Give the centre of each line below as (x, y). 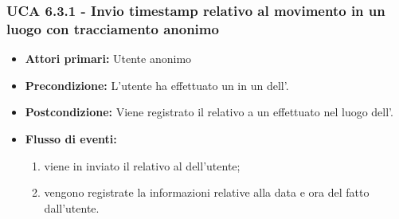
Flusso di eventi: (71, 138)
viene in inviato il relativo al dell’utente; (142, 165)
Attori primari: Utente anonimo (108, 59)
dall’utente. (72, 207)
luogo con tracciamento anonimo (113, 28)
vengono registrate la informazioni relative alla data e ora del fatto (207, 192)
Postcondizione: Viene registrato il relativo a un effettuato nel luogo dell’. (209, 112)
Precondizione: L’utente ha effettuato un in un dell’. (157, 85)
